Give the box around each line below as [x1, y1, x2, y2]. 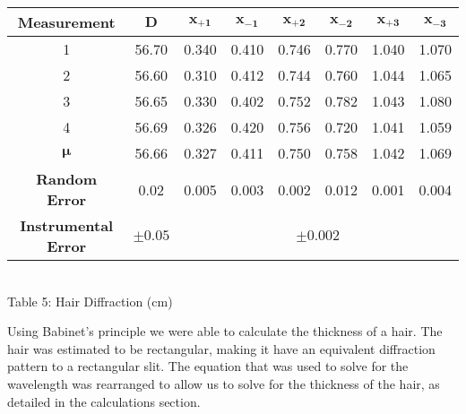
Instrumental [20, 215, 114, 236]
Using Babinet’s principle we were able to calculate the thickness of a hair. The [7, 322, 443, 341]
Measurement [17, 12, 116, 32]
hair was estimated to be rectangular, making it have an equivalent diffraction [7, 339, 436, 358]
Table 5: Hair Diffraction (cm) [7, 291, 173, 310]
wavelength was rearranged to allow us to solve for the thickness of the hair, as [7, 374, 440, 392]
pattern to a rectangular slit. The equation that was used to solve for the [7, 357, 409, 375]
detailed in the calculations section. [7, 392, 201, 410]
